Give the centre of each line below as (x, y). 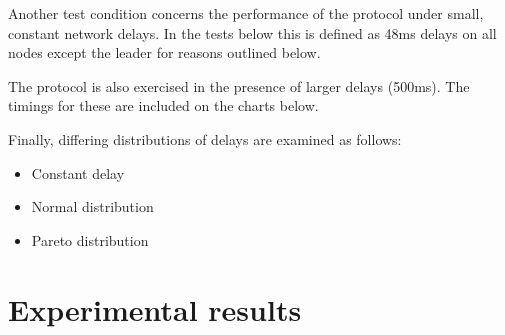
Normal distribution (92, 206)
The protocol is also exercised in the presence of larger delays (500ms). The (239, 85)
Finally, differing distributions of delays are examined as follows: (205, 138)
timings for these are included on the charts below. (163, 105)
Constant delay (78, 172)
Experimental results (155, 308)
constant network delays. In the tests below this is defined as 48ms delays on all (252, 32)
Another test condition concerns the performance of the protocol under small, (246, 13)
